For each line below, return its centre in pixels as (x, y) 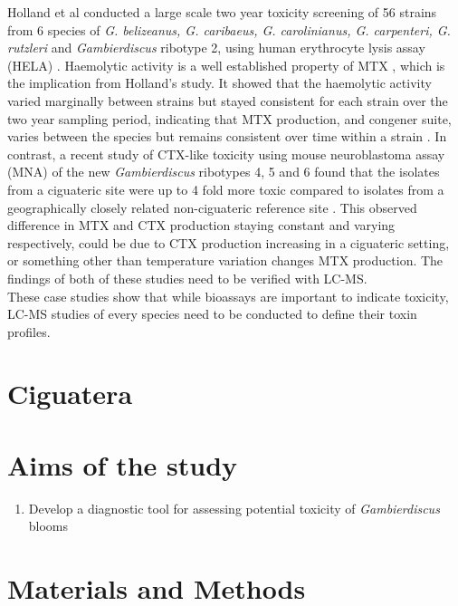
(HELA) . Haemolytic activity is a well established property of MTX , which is (226, 65)
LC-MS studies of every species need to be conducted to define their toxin (212, 314)
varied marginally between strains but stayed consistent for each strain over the (228, 100)
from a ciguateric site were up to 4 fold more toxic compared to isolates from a (226, 189)
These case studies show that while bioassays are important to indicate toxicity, (228, 296)
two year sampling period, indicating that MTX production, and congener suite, (229, 118)
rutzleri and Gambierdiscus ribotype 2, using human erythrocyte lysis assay (216, 48)
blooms (48, 526)
